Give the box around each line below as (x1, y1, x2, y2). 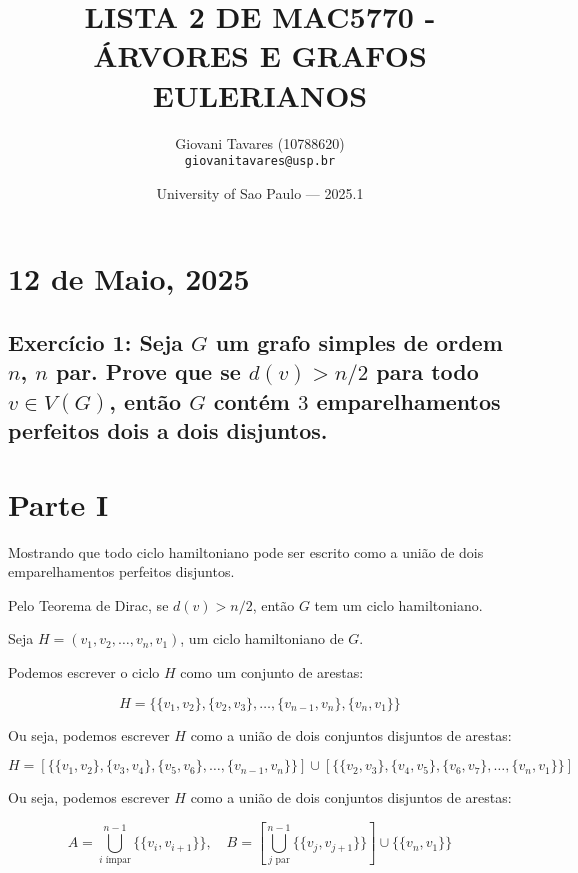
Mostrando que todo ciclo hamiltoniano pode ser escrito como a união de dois (8, 541, 484, 562)
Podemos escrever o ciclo (8, 661, 160, 682)
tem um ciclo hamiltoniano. (314, 594, 483, 615)
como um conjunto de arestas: (180, 661, 364, 682)
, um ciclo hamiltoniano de (180, 628, 344, 649)
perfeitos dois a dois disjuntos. (8, 415, 328, 446)
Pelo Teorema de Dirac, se (8, 594, 169, 615)
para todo (376, 356, 479, 387)
